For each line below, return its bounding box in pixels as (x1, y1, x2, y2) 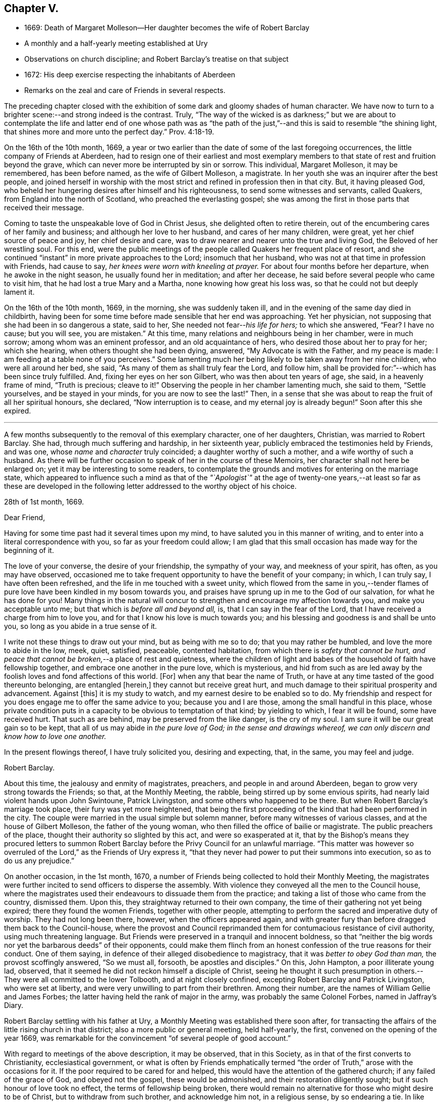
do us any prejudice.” (4, 856, 75, 865)
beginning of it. (4, 546, 54, 555)
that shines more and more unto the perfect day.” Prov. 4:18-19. (4, 127, 214, 136)
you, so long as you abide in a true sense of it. (4, 622, 157, 631)
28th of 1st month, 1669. (4, 497, 84, 507)
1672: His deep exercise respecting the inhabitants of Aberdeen (24, 70, 236, 79)
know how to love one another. (4, 732, 106, 741)
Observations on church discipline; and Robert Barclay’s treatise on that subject (24, 55, 289, 64)
